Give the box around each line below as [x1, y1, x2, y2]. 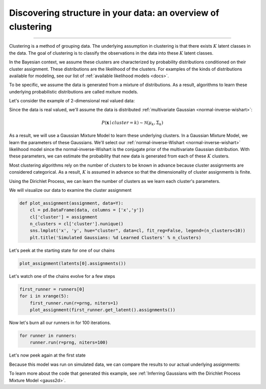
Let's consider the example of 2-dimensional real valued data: [9, 98, 135, 104]
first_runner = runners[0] [19, 286, 85, 292]
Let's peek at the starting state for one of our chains [9, 247, 115, 253]
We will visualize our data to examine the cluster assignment [9, 187, 132, 193]
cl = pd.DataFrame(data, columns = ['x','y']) [30, 207, 145, 213]
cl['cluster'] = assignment [30, 214, 98, 220]
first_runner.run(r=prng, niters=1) [30, 300, 118, 306]
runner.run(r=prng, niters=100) [30, 340, 108, 345]
